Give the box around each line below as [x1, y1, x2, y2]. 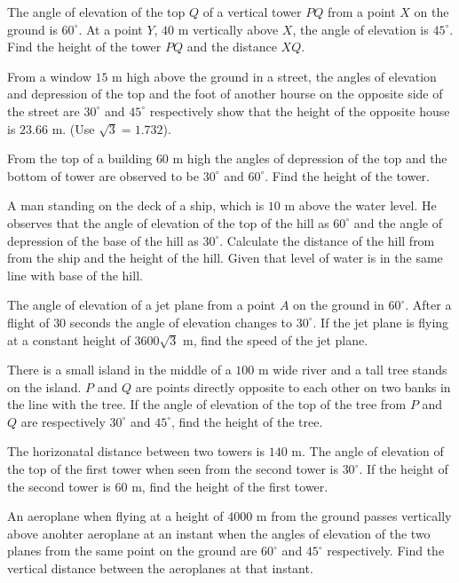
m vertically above [178, 20, 279, 38]
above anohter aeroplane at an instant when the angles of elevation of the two [7, 524, 431, 542]
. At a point [78, 20, 143, 38]
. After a [405, 295, 452, 314]
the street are [7, 101, 80, 120]
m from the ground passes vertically [256, 507, 452, 525]
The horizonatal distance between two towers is [7, 442, 265, 461]
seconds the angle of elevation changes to [69, 312, 293, 331]
